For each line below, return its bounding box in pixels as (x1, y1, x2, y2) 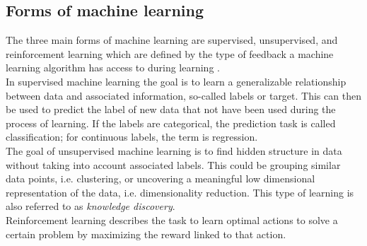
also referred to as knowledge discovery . (6, 199, 175, 213)
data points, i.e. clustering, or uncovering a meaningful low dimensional (6, 171, 315, 186)
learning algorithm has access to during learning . (6, 60, 220, 75)
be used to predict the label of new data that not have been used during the (6, 102, 336, 117)
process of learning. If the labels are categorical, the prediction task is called (6, 115, 336, 130)
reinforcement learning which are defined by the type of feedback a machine (6, 46, 334, 61)
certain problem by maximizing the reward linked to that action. (6, 226, 286, 241)
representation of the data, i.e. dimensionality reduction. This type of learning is (6, 184, 354, 199)
